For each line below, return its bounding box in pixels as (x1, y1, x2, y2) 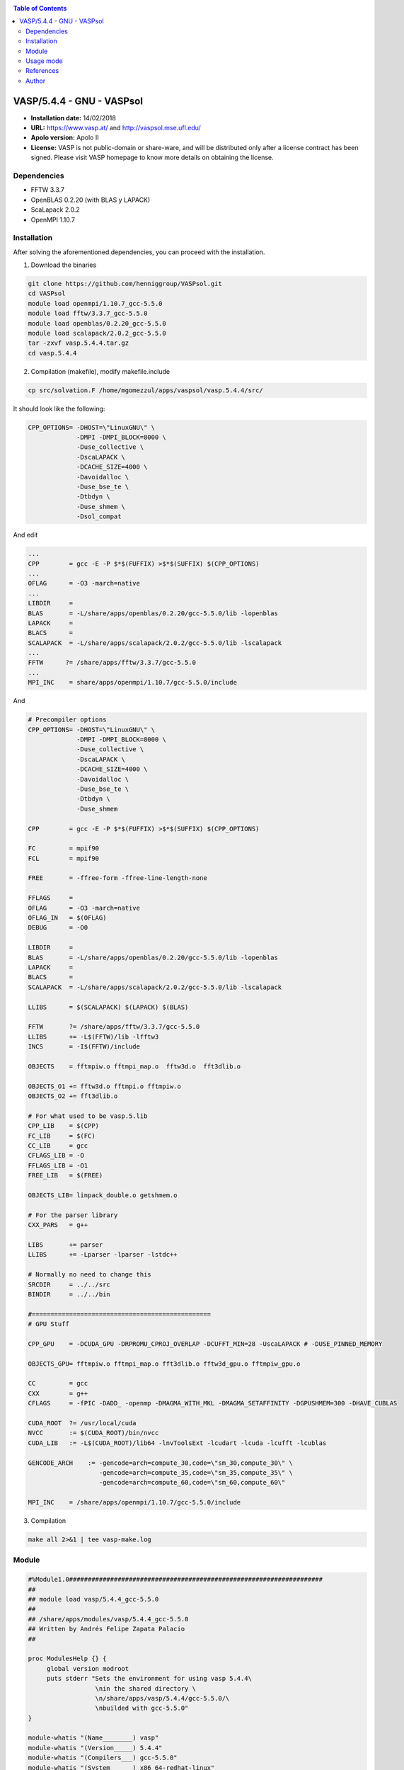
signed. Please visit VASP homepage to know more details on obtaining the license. (30, 153, 274, 162)
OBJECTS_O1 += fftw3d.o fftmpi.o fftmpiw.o (28, 1082, 182, 1090)
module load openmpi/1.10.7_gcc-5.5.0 (28, 299, 163, 307)
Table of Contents (13, 4, 67, 12)
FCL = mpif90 (28, 854, 99, 862)
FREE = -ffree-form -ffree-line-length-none (28, 874, 208, 882)
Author (25, 76, 46, 85)
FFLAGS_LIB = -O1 (28, 1161, 88, 1170)
